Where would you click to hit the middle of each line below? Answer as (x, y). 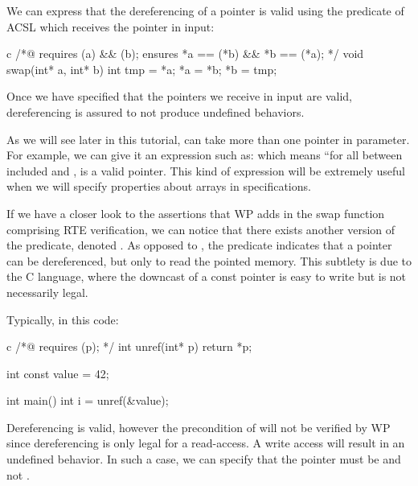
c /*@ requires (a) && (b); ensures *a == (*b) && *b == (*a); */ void (185, 54)
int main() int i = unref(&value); (88, 400)
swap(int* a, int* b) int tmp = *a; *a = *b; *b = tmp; (142, 69)
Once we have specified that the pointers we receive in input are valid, (179, 96)
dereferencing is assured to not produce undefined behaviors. (156, 111)
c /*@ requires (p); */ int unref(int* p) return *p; (129, 346)
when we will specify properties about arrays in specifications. (159, 186)
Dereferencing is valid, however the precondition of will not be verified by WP (199, 427)
